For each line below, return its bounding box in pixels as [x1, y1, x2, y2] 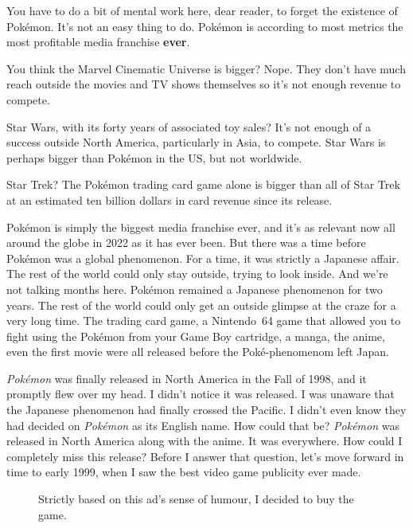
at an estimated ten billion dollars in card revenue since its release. [6, 191, 333, 208]
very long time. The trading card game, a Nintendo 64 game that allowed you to [6, 312, 401, 329]
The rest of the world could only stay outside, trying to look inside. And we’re [6, 265, 388, 282]
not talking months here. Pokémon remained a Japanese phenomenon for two [6, 280, 383, 297]
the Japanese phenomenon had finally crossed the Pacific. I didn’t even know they [6, 401, 407, 418]
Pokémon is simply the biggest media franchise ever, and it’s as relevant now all [6, 218, 395, 235]
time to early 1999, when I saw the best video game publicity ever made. [6, 463, 361, 480]
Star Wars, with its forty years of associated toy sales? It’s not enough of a [6, 118, 372, 135]
